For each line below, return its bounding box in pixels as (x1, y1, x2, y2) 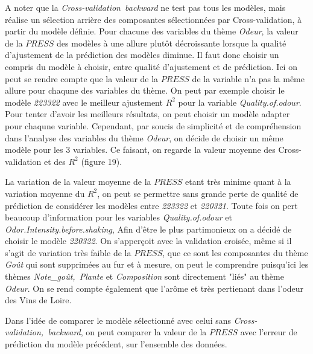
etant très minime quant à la (185, 175, 291, 188)
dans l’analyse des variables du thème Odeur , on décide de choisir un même (5, 131, 283, 144)
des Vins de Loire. (5, 294, 72, 306)
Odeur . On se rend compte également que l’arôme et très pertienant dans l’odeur (5, 282, 304, 294)
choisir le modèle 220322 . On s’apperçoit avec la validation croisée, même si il (5, 234, 292, 247)
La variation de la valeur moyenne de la (5, 175, 151, 188)
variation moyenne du (5, 187, 85, 199)
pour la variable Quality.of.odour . (178, 95, 302, 108)
